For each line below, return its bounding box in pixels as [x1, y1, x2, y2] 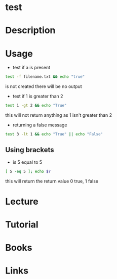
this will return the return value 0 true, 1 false [5, 178, 99, 184]
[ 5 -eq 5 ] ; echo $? [5, 169, 51, 174]
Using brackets [5, 146, 54, 154]
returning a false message [12, 122, 67, 128]
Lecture [5, 196, 39, 207]
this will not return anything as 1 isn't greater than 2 [5, 112, 112, 118]
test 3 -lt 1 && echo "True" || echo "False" [5, 132, 103, 137]
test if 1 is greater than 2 [12, 93, 63, 100]
